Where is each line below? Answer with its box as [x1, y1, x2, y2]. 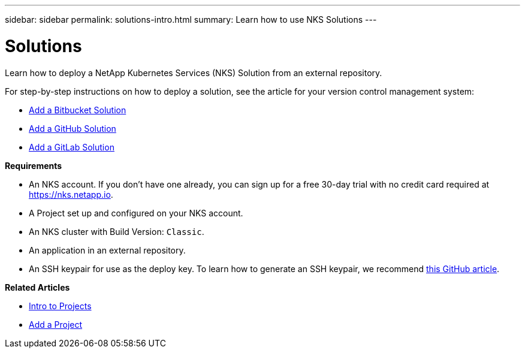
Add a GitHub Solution [29, 123, 116, 134]
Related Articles [5, 282, 70, 292]
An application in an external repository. [29, 245, 186, 255]
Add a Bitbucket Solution [29, 104, 126, 115]
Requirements [5, 160, 62, 171]
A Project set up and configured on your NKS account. [29, 207, 243, 218]
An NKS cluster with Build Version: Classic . [29, 226, 204, 237]
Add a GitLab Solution [29, 141, 114, 152]
